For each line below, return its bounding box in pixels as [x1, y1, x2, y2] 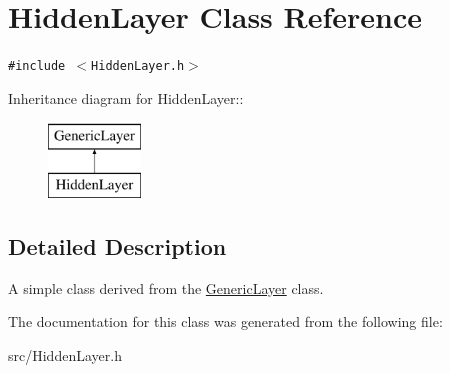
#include [8, 59, 66, 74]
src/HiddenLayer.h [8, 344, 122, 365]
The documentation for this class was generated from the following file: [8, 311, 443, 332]
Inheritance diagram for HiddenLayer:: [8, 87, 244, 108]
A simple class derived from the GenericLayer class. [8, 277, 324, 298]
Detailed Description [8, 230, 227, 261]
